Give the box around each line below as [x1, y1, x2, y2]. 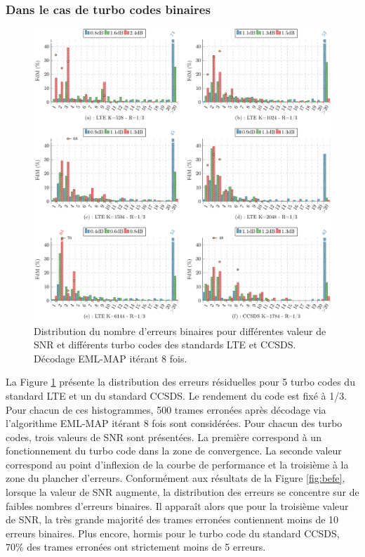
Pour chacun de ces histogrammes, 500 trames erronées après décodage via [6, 402, 326, 417]
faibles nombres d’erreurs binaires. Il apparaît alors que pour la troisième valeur [6, 498, 349, 513]
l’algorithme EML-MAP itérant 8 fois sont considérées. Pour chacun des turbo [6, 416, 343, 431]
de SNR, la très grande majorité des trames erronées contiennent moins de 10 [6, 512, 339, 527]
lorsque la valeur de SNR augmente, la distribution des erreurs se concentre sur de [6, 485, 359, 499]
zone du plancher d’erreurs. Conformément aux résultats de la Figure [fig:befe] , [6, 471, 345, 485]
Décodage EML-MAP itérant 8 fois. [34, 350, 187, 365]
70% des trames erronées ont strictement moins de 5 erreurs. [6, 539, 266, 554]
